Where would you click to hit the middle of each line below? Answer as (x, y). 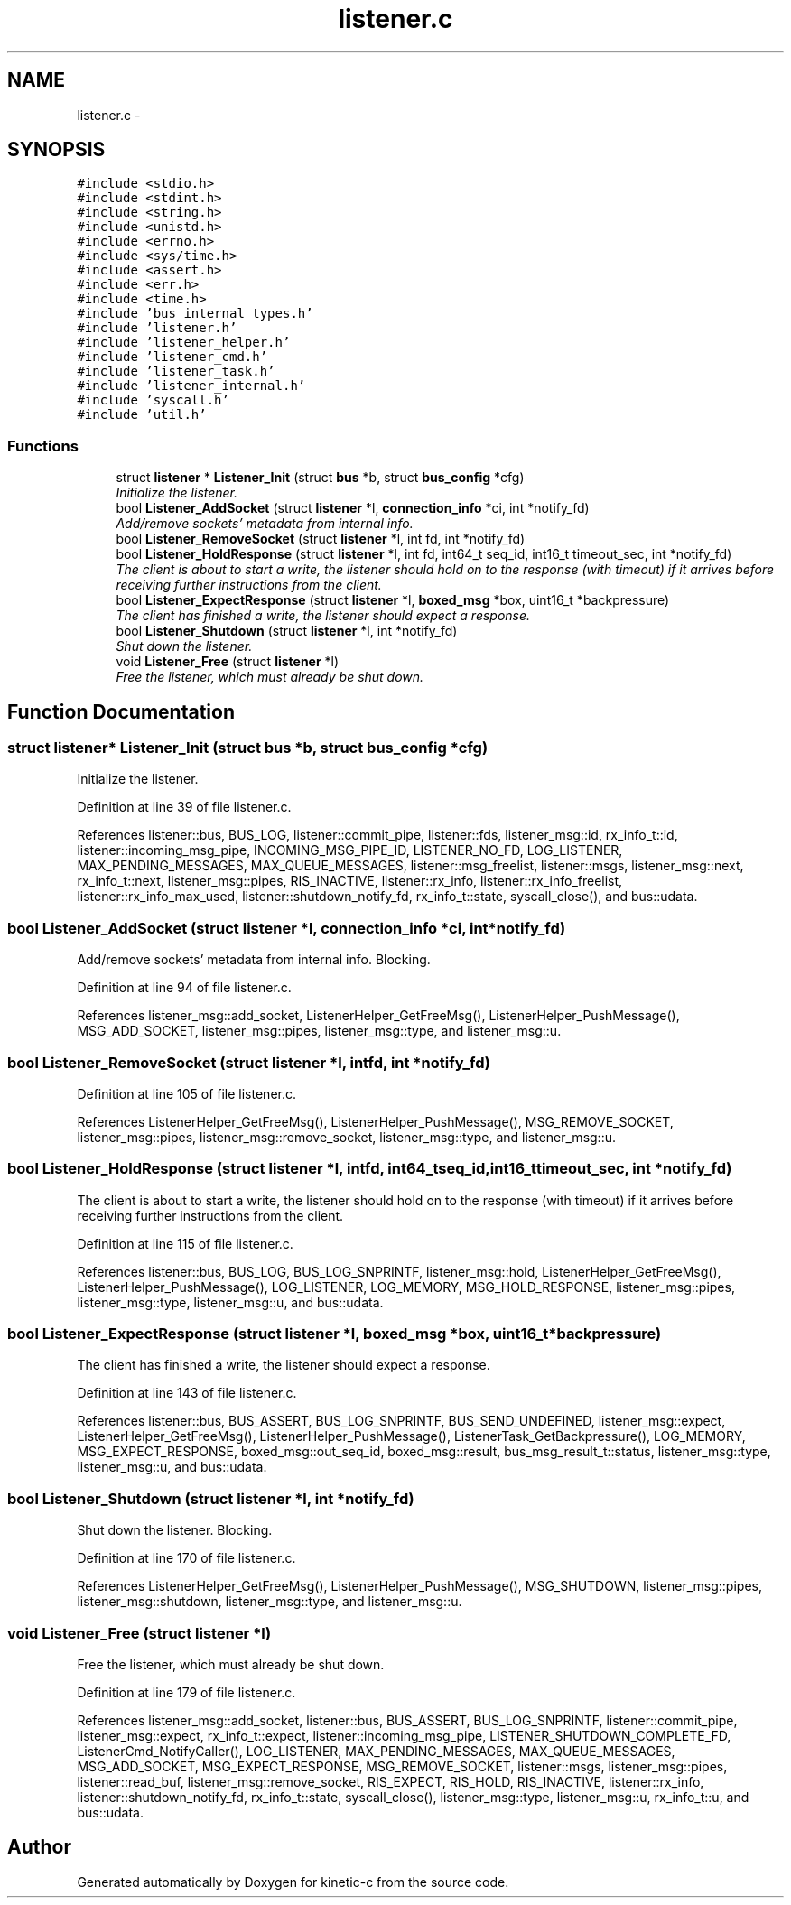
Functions (43, 446)
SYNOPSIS (56, 150)
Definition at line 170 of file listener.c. (186, 1558)
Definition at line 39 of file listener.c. (184, 807)
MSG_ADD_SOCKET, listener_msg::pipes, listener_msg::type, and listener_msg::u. (319, 1031)
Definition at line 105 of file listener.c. (187, 1093)
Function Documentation (121, 711)
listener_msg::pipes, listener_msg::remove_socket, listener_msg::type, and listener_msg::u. (346, 1137)
